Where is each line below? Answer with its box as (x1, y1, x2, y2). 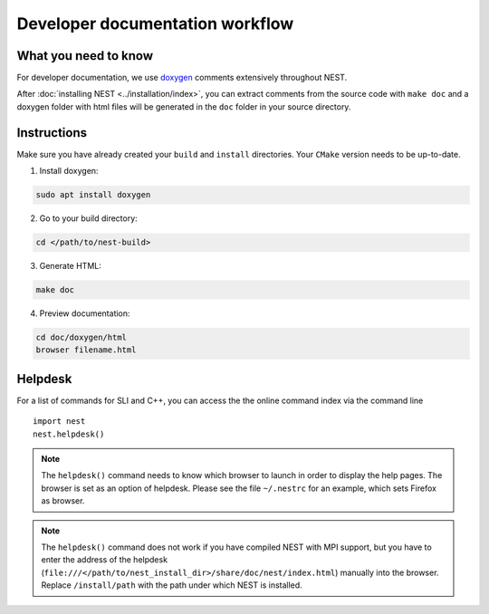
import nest (33, 417, 86, 427)
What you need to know (16, 48, 154, 63)
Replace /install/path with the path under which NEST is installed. (41, 580, 302, 590)
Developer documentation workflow (16, 14, 294, 34)
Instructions (16, 125, 88, 140)
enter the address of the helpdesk (41, 554, 168, 565)
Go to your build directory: (39, 213, 138, 224)
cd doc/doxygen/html (35, 332, 127, 343)
